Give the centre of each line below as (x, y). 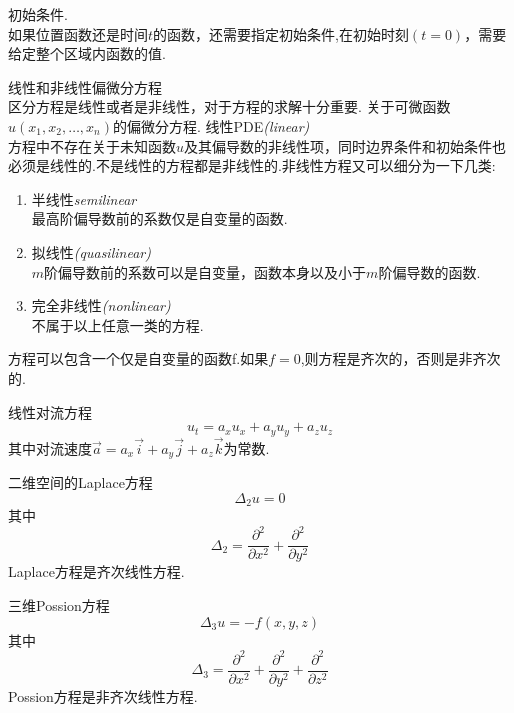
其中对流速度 (50, 447)
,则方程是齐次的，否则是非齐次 (400, 358)
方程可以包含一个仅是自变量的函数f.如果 (138, 358)
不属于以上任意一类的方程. (117, 324)
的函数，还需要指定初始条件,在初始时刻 (281, 33)
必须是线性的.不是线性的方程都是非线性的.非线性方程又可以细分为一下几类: (252, 165)
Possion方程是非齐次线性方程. (103, 695)
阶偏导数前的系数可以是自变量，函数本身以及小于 (205, 271)
